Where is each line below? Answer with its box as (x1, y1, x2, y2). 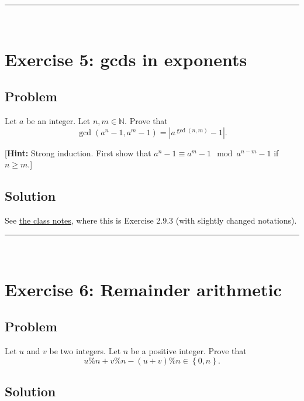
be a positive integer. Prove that (130, 344, 247, 357)
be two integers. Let (49, 344, 121, 357)
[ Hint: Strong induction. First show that (5, 146, 151, 159)
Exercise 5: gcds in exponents (5, 47, 247, 71)
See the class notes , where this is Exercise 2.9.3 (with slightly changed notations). (5, 214, 297, 227)
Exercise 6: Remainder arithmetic (5, 277, 282, 301)
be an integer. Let (26, 115, 91, 127)
